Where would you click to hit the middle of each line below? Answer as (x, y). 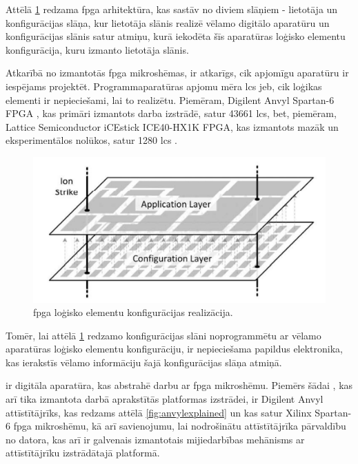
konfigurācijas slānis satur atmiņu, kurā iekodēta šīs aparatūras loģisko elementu (176, 36)
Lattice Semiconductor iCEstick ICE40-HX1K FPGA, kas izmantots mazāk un (172, 126)
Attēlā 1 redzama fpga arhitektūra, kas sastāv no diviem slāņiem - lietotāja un (172, 9)
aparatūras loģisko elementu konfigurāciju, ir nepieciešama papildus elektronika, (174, 349)
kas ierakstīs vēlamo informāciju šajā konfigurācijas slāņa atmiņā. (144, 362)
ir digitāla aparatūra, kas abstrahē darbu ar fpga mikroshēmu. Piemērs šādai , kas (179, 385)
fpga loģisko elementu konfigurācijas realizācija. (133, 312)
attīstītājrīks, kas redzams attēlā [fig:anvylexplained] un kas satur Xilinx (159, 412)
